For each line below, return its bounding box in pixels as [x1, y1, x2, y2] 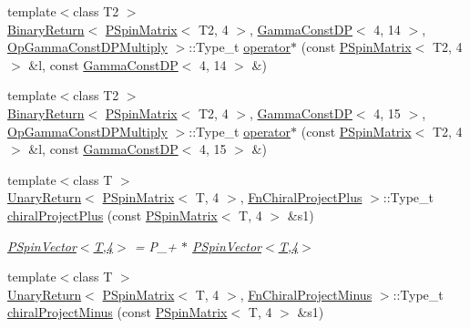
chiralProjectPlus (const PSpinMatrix [7, 205, 218, 224]
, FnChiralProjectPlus [240, 188, 363, 207]
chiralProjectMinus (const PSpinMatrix [7, 302, 228, 322]
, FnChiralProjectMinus [240, 284, 373, 303]
